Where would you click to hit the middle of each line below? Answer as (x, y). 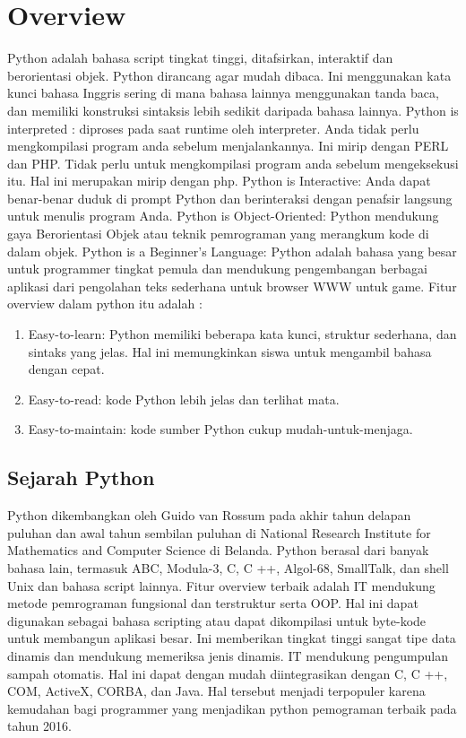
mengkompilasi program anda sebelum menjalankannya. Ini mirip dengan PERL (228, 146)
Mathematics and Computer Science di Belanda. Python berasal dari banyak (218, 550)
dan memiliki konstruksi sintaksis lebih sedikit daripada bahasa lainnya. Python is (233, 110)
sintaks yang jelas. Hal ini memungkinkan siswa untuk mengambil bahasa (230, 351)
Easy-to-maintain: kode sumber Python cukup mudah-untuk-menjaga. (220, 429)
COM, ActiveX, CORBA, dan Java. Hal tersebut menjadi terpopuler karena (216, 691)
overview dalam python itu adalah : (105, 304)
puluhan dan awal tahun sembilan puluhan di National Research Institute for (219, 532)
